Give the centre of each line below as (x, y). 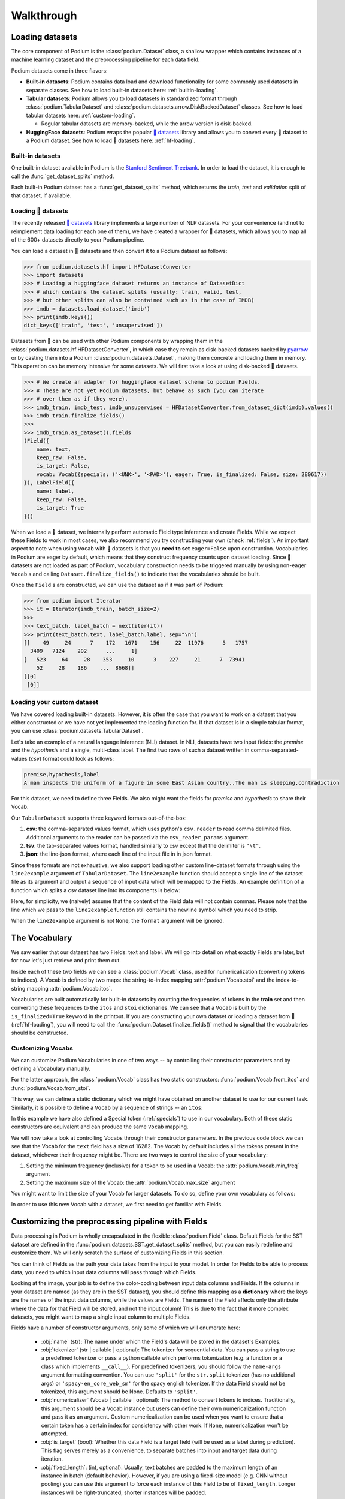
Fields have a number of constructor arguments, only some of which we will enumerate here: (126, 1328)
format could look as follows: (78, 758)
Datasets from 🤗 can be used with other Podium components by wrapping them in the (117, 341)
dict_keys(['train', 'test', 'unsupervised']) (93, 326)
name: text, (54, 449)
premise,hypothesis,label (62, 774)
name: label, (55, 491)
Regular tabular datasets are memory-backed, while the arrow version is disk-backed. (147, 124)
